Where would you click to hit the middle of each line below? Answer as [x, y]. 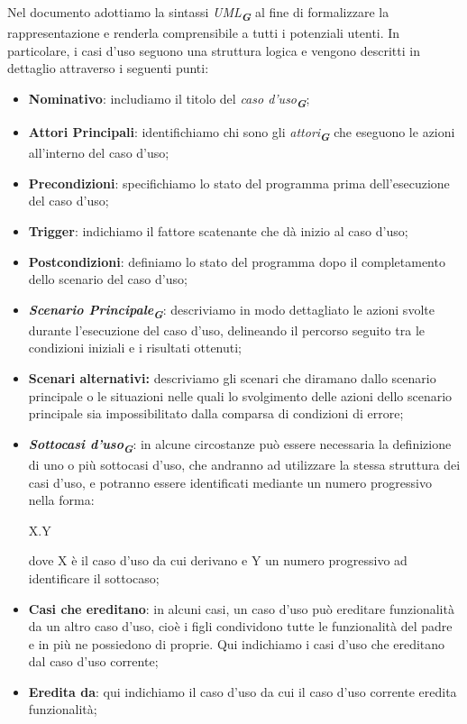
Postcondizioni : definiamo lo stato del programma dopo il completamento [237, 261]
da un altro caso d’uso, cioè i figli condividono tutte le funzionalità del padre [240, 626]
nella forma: [61, 500]
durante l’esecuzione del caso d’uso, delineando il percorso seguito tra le [226, 330]
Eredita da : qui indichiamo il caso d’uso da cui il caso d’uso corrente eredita [243, 691]
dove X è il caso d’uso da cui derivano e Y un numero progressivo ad [218, 560]
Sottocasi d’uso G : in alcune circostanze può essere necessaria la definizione [240, 445]
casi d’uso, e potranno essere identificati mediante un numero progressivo [230, 482]
